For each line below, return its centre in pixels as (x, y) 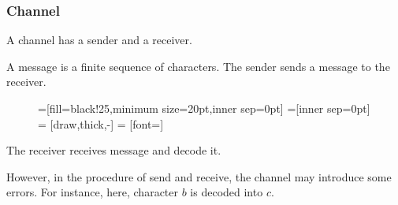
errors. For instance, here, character (93, 192)
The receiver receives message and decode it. (114, 150)
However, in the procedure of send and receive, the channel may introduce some (199, 176)
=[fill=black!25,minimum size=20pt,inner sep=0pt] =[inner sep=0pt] (204, 108)
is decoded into (227, 192)
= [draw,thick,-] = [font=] (101, 123)
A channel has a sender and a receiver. (99, 40)
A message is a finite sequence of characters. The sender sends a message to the (198, 66)
